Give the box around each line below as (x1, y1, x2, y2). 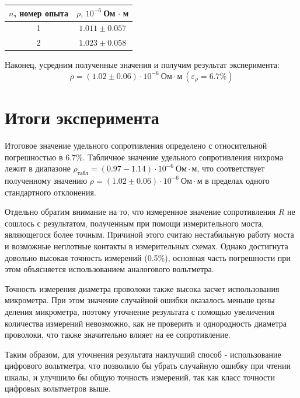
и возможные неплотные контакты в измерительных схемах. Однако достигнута (5, 239, 288, 252)
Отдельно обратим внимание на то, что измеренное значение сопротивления (5, 205, 276, 218)
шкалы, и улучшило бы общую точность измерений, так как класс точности (5, 370, 275, 383)
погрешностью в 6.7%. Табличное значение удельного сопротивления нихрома (5, 150, 284, 163)
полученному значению (5, 174, 88, 186)
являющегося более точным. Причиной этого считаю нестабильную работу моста (5, 228, 294, 241)
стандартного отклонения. (5, 186, 96, 198)
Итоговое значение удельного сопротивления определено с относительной (5, 139, 267, 151)
